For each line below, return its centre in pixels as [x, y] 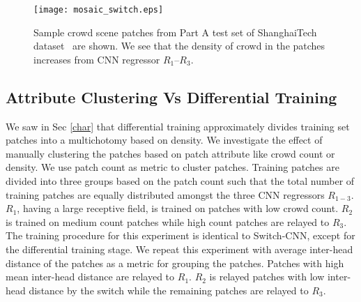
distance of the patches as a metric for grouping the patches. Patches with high [175, 263]
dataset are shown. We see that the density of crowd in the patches [179, 46]
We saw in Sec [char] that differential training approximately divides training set [178, 126]
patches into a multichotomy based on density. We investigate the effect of [164, 140]
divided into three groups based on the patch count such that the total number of [180, 181]
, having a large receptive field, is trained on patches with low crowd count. [178, 208]
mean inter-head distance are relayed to [90, 277]
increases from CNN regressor [97, 59]
